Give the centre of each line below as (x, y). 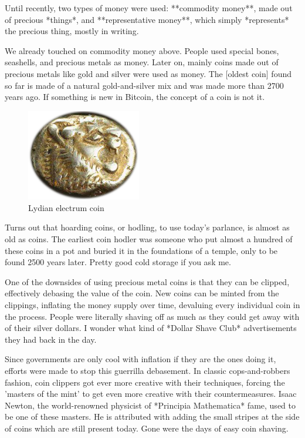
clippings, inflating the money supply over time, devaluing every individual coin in (152, 305)
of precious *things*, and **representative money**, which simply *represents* (147, 19)
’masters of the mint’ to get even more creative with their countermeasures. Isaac (151, 394)
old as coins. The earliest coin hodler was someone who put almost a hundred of (149, 239)
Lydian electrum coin (66, 207)
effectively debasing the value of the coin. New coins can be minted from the (142, 293)
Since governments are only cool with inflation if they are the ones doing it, (140, 359)
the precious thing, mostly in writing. (72, 31)
